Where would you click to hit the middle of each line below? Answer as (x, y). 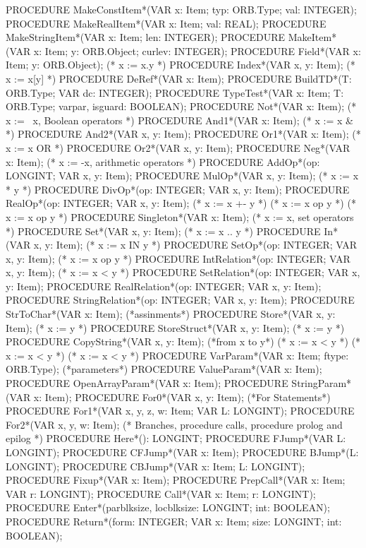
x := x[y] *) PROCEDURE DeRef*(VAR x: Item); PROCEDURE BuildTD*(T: (179, 78)
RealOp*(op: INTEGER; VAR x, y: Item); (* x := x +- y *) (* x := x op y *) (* (181, 203)
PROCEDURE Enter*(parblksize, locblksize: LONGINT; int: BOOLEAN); (168, 507)
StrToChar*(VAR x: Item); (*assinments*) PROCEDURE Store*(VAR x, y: (171, 314)
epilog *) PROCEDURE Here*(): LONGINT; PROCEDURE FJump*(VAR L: (176, 438)
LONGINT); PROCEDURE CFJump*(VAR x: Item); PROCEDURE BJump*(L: (182, 452)
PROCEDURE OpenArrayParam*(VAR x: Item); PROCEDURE (147, 383)
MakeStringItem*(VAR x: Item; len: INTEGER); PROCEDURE (146, 37)
